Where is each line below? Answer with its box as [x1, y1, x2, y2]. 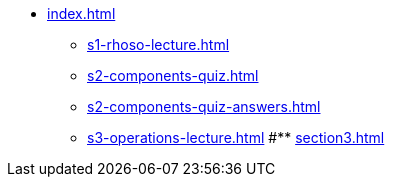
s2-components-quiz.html [87, 67, 259, 84]
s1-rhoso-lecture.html [87, 36, 230, 53]
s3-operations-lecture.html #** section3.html [87, 129, 385, 146]
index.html [47, 5, 116, 22]
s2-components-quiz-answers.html [87, 98, 321, 115]
